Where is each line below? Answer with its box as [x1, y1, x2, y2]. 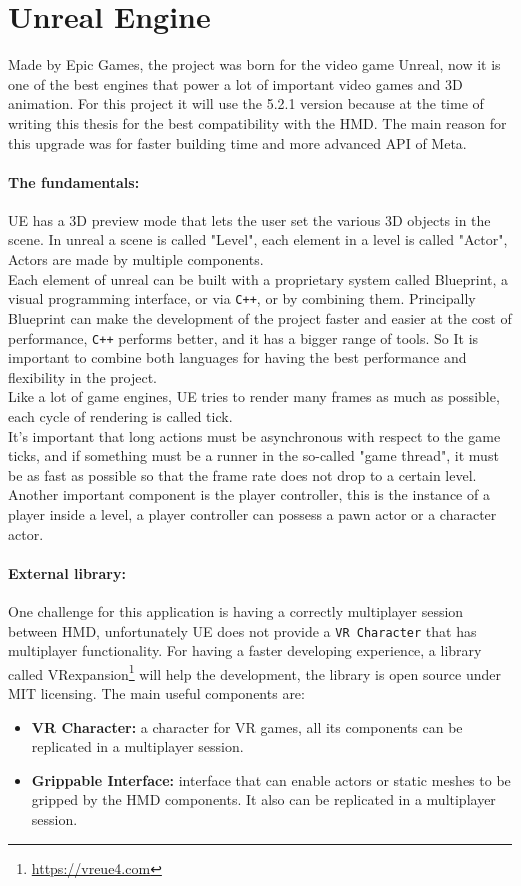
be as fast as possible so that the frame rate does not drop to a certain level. [8, 464, 477, 485]
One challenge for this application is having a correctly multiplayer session [8, 600, 464, 621]
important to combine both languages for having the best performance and [8, 347, 467, 368]
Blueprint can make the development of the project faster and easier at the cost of [8, 307, 512, 328]
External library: [8, 562, 126, 583]
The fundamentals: [8, 171, 140, 192]
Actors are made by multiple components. [8, 249, 264, 270]
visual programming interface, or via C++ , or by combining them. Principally [8, 288, 476, 309]
